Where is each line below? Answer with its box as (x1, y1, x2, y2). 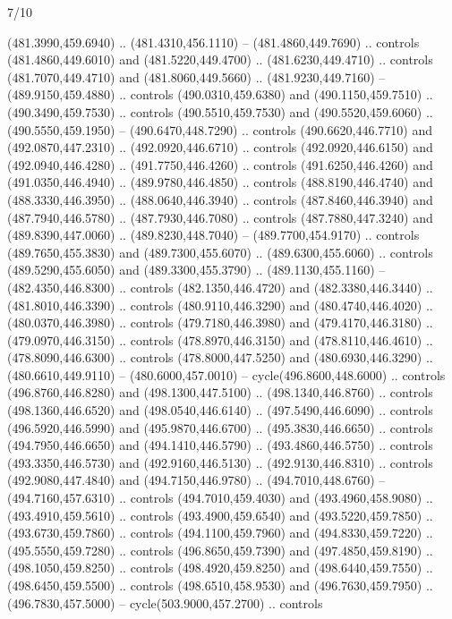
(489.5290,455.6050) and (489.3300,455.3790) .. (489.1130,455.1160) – (7, 260, 386, 279)
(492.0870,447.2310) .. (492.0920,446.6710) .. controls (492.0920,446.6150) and (7, 138, 433, 157)
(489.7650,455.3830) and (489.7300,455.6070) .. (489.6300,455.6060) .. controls (7, 242, 433, 261)
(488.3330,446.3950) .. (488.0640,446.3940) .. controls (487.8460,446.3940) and (7, 190, 433, 208)
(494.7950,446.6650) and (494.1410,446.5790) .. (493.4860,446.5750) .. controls (7, 436, 433, 454)
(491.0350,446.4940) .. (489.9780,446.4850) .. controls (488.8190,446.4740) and (7, 173, 433, 191)
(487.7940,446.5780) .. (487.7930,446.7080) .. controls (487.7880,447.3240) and (7, 208, 433, 226)
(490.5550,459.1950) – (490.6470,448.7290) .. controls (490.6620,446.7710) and (7, 120, 432, 139)
